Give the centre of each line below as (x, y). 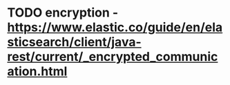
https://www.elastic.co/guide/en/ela (115, 27)
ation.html (37, 72)
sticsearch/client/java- (74, 42)
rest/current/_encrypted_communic (113, 57)
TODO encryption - (63, 13)
